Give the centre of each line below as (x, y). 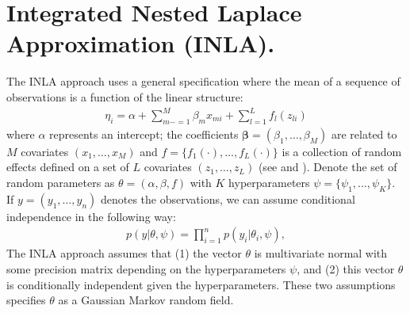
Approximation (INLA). (141, 43)
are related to (364, 134)
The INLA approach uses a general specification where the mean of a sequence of (203, 81)
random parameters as (61, 183)
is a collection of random (342, 151)
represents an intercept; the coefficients (144, 134)
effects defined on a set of (68, 167)
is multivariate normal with (321, 253)
